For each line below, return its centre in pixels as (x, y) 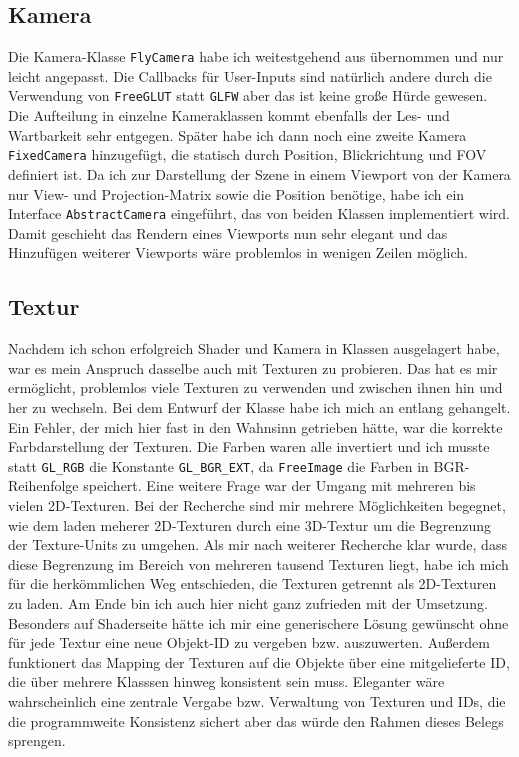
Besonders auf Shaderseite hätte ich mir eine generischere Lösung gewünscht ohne (258, 622)
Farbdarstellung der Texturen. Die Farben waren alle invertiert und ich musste (249, 446)
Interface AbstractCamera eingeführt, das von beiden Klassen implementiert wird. (259, 213)
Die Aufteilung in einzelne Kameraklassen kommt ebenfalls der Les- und (229, 115)
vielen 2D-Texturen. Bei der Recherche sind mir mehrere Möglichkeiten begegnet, (257, 505)
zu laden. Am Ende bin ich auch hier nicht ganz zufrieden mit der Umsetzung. (248, 602)
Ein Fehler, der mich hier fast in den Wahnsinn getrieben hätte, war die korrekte (255, 426)
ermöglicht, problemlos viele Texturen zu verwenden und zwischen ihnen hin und (255, 387)
